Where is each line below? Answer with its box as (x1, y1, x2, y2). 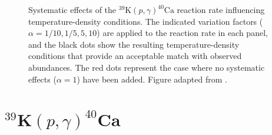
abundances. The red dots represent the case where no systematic (28, 61, 265, 73)
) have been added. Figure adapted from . (77, 73, 227, 85)
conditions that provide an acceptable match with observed (28, 50, 242, 62)
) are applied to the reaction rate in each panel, (97, 27, 268, 39)
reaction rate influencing (177, 4, 265, 15)
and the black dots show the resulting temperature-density (28, 38, 240, 50)
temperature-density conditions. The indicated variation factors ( (28, 15, 263, 27)
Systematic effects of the (28, 4, 117, 15)
